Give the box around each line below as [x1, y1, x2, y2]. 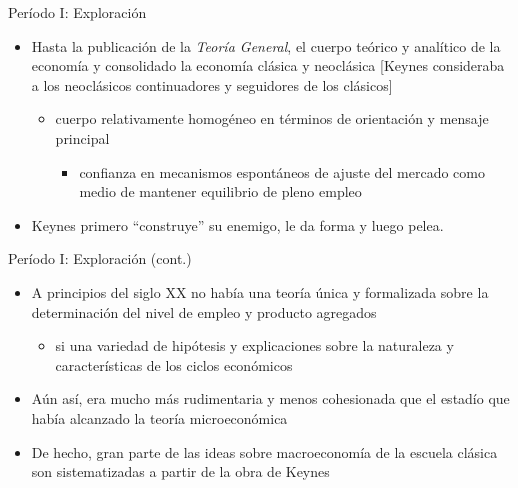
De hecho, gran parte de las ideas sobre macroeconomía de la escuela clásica [31, 441, 498, 462]
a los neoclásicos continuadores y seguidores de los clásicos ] [31, 74, 393, 95]
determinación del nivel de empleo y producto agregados [31, 301, 377, 322]
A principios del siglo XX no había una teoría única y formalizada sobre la [31, 281, 489, 302]
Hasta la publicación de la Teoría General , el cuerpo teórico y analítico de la [31, 35, 501, 56]
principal [55, 127, 110, 148]
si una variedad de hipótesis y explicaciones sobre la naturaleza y [55, 335, 454, 356]
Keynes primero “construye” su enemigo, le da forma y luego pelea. [31, 214, 444, 235]
